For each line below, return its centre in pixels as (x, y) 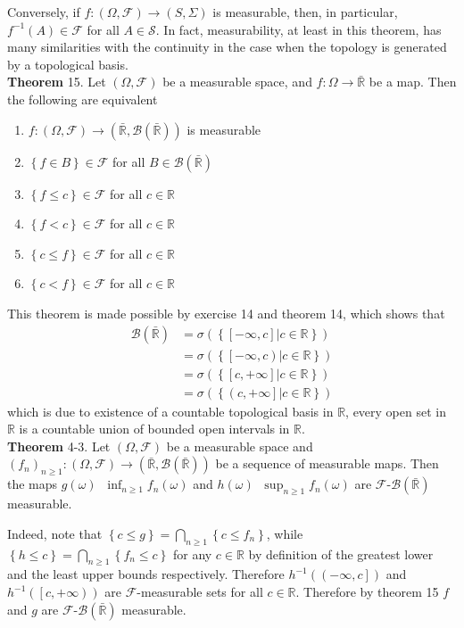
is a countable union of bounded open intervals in (154, 429)
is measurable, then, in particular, (305, 12)
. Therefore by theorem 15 (367, 592)
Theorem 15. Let (57, 82)
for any (192, 554)
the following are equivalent (83, 99)
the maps (33, 484)
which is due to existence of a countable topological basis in (170, 411)
